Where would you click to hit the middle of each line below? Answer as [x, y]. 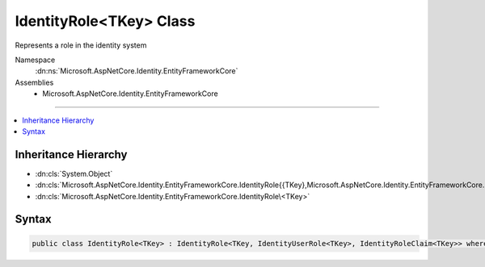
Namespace [35, 60]
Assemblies [34, 82]
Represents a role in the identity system [81, 45]
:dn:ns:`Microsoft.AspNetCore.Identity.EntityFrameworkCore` [137, 71]
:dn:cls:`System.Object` [74, 173]
